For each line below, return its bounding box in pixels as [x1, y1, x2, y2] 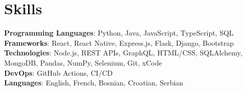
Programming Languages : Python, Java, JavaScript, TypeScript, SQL [4, 27, 234, 38]
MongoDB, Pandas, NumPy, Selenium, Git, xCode [4, 57, 162, 68]
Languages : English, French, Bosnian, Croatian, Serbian [4, 77, 183, 88]
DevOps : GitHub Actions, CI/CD [4, 67, 113, 78]
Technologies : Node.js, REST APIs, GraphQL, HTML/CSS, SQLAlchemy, [4, 47, 242, 58]
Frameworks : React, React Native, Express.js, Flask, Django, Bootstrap [4, 37, 234, 48]
